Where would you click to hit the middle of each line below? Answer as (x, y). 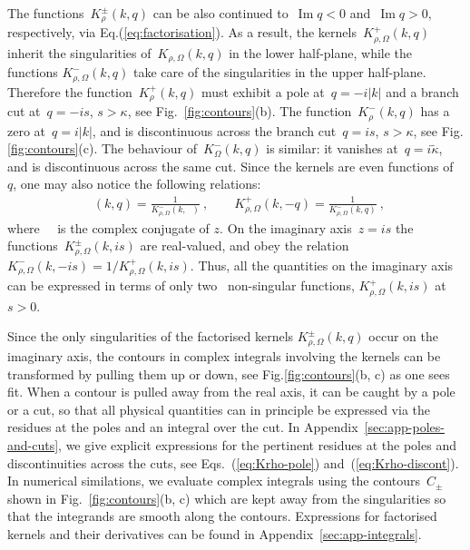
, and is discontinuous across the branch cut (214, 130)
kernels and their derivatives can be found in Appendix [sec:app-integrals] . (215, 534)
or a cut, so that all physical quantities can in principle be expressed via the (219, 409)
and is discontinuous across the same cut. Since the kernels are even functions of (230, 166)
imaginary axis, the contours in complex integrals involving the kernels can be (224, 356)
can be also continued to (220, 13)
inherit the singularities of (79, 52)
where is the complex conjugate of (108, 227)
